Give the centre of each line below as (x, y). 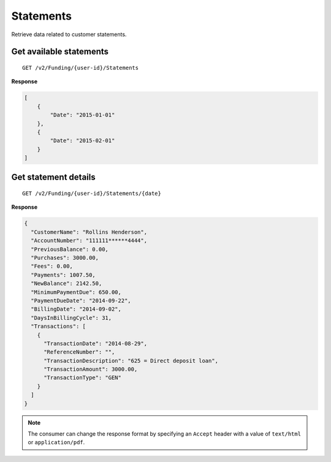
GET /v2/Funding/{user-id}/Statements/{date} (92, 194)
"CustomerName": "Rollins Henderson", (89, 232)
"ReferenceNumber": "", (79, 352)
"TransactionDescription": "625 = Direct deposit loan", (131, 361)
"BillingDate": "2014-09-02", (76, 309)
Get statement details (53, 177)
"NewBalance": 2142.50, (67, 284)
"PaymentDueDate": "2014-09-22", (81, 301)
